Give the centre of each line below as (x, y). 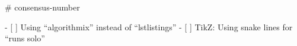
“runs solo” (25, 38)
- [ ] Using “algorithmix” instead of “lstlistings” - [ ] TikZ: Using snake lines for (149, 26)
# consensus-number (42, 7)
